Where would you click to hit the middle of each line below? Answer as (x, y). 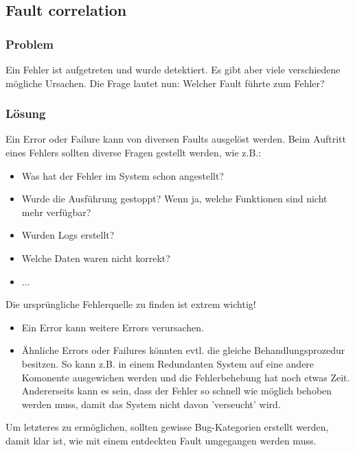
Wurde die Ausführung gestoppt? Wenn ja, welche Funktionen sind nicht (174, 199)
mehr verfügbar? (56, 212)
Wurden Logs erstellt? (68, 235)
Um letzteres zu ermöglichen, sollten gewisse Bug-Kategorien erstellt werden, (167, 427)
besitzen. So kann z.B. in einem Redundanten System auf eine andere (168, 363)
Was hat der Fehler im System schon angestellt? (123, 175)
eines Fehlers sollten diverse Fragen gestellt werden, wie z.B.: (134, 152)
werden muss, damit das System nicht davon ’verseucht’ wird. (151, 404)
